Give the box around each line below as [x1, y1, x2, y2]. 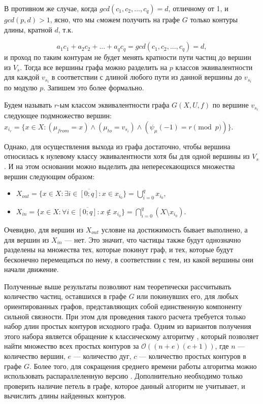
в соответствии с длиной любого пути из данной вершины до [51, 72, 242, 82]
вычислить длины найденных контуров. [4, 390, 126, 401]
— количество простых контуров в [139, 351, 246, 361]
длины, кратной [4, 24, 52, 35]
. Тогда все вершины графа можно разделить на [20, 61, 168, 72]
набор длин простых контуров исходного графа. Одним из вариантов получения [4, 321, 251, 331]
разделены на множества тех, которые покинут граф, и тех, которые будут [4, 244, 234, 255]
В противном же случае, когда [4, 3, 97, 13]
